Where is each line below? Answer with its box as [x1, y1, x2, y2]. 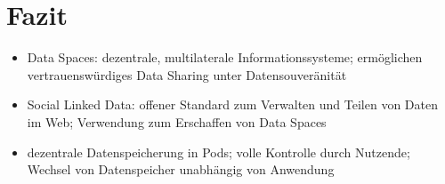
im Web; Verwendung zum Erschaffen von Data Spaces [27, 112, 327, 131]
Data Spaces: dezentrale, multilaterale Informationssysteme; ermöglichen [27, 48, 423, 67]
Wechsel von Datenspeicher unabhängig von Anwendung [27, 160, 335, 179]
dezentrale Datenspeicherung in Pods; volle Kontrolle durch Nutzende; [27, 142, 410, 161]
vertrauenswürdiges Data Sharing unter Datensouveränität [27, 65, 347, 84]
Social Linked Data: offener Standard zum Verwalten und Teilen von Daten [27, 95, 438, 114]
